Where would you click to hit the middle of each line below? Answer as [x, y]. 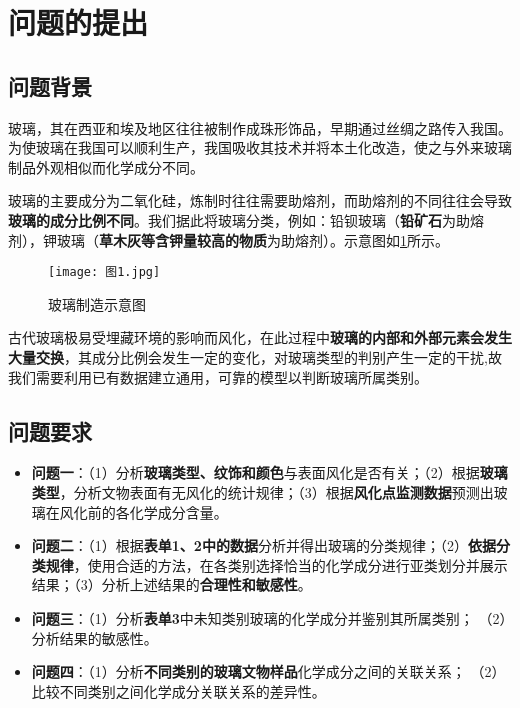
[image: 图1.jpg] [104, 272]
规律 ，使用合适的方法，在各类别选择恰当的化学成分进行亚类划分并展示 [276, 564]
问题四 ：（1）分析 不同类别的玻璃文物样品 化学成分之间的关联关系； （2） [268, 671]
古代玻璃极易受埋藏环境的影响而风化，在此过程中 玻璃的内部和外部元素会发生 [260, 337]
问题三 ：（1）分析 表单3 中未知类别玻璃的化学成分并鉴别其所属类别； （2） [269, 617]
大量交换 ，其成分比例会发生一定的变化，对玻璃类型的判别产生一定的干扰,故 [255, 356]
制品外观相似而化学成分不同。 [106, 166]
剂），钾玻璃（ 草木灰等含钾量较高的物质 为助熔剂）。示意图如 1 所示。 [228, 239]
